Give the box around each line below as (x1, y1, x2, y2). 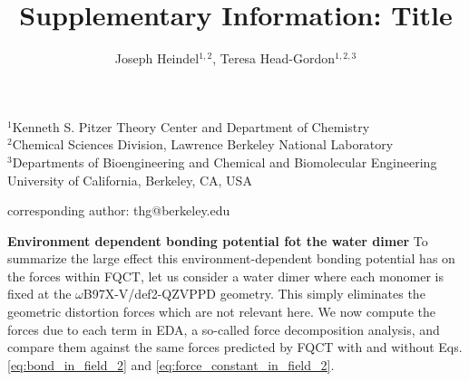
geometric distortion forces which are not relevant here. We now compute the (7, 302, 436, 321)
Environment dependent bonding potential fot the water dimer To (7, 231, 428, 250)
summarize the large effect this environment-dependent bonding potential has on (7, 249, 455, 268)
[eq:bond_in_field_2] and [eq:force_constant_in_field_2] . (7, 355, 335, 374)
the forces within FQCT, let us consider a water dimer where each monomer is (7, 266, 444, 285)
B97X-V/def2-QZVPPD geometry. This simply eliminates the (83, 284, 425, 303)
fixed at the (7, 284, 72, 303)
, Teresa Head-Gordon (212, 49, 335, 68)
